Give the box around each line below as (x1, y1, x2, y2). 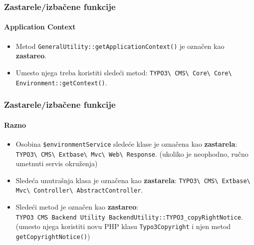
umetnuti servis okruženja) (15, 158, 98, 169)
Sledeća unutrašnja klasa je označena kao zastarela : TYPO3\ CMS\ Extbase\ (15, 175, 251, 185)
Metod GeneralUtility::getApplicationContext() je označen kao (15, 40, 225, 51)
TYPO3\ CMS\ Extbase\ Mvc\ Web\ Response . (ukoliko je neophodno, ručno (15, 148, 249, 159)
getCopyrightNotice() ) (15, 231, 90, 241)
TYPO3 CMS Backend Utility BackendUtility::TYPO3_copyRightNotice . (15, 211, 243, 222)
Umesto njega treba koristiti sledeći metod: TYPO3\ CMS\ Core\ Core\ (15, 67, 232, 77)
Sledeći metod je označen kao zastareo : (15, 202, 139, 212)
